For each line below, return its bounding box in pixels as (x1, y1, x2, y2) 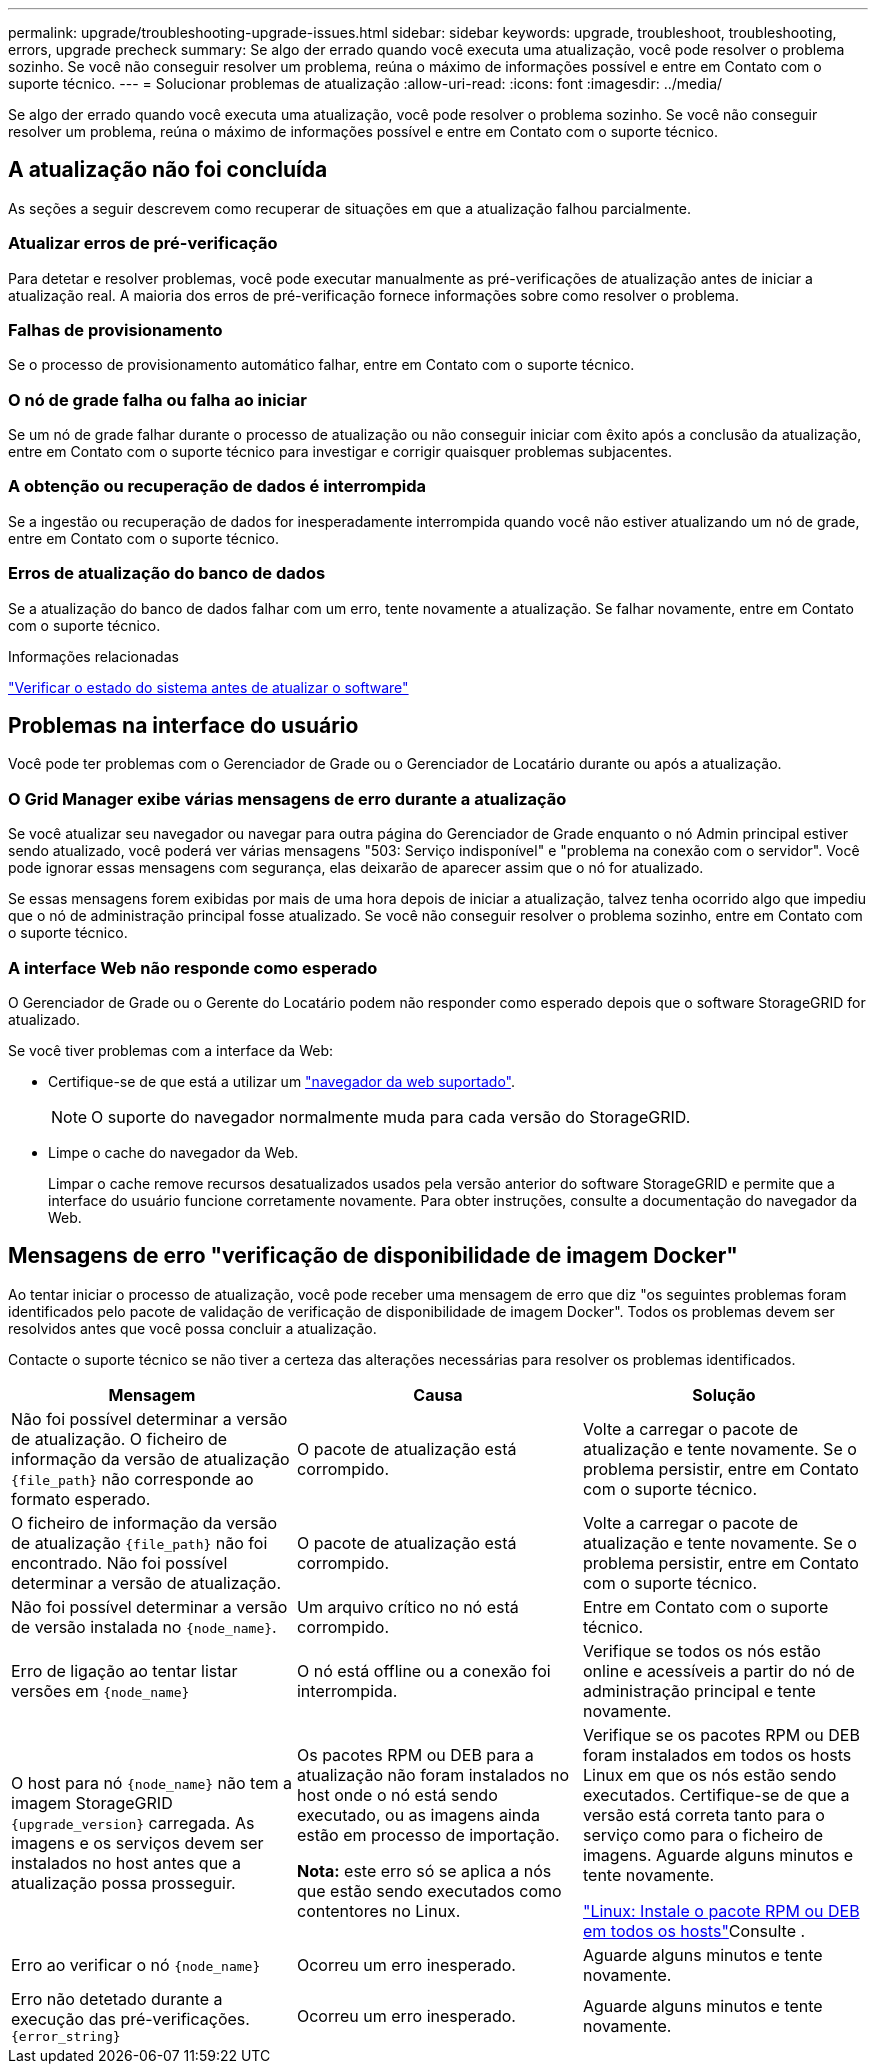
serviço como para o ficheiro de (582, 1824, 824, 1845)
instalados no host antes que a (11, 1852, 241, 1873)
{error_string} (11, 2028, 121, 2044)
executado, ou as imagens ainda (296, 1804, 541, 1825)
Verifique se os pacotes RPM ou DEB (582, 1724, 860, 1745)
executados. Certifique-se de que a (582, 1784, 850, 1805)
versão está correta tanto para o (582, 1804, 825, 1825)
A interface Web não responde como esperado (8, 957, 378, 978)
